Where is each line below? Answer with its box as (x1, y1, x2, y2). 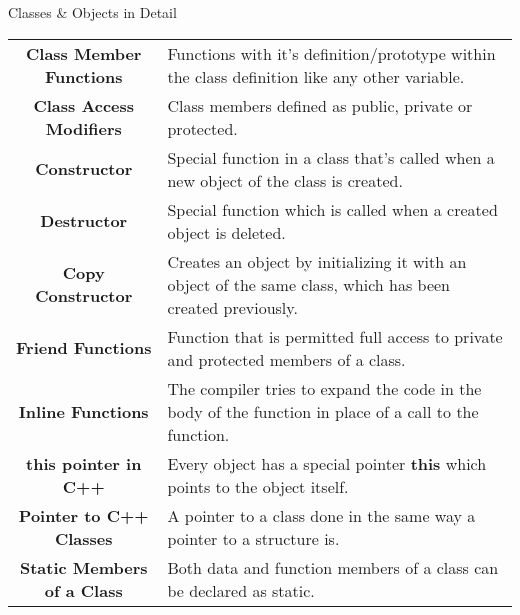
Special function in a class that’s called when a (167, 145, 495, 169)
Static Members (19, 555, 148, 579)
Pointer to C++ (18, 503, 149, 527)
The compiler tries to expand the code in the (167, 376, 482, 400)
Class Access (33, 93, 135, 117)
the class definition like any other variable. (167, 64, 465, 88)
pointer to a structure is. (167, 526, 340, 550)
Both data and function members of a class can (167, 555, 499, 579)
